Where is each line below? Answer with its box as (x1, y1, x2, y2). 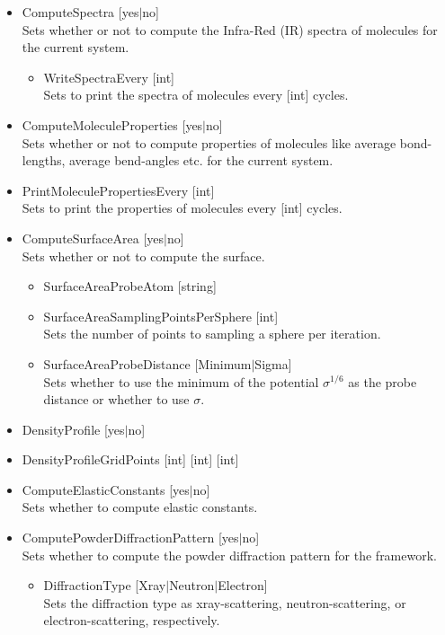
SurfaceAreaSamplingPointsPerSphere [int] (43, 306, 279, 325)
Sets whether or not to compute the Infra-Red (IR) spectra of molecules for (22, 20, 438, 39)
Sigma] (254, 354, 292, 373)
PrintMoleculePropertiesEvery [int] (22, 181, 215, 199)
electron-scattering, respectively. (43, 611, 220, 630)
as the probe (348, 372, 417, 391)
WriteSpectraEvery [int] (43, 67, 174, 86)
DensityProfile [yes (22, 419, 125, 438)
